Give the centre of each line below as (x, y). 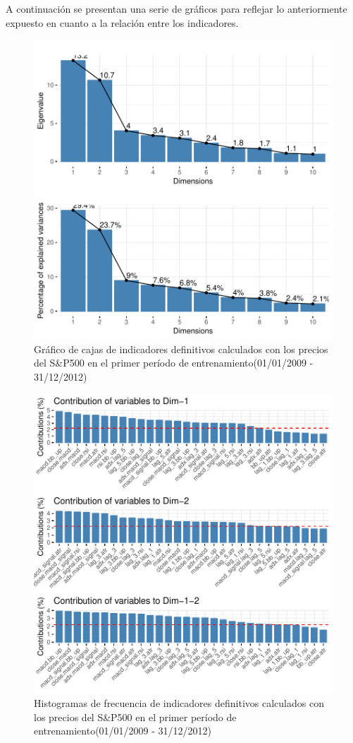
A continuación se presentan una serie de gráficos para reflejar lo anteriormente (176, 8)
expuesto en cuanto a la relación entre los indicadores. (122, 22)
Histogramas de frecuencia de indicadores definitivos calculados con (179, 703)
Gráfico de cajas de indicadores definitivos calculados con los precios (181, 349)
